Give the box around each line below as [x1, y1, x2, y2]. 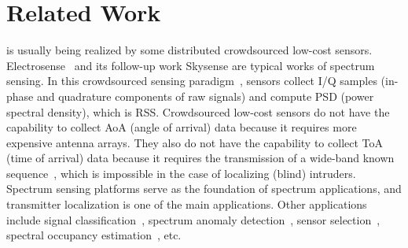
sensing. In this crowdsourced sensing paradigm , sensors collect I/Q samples [6, 72, 377, 89]
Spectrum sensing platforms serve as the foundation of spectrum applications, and [6, 180, 402, 197]
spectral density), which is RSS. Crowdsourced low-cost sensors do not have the [6, 103, 390, 120]
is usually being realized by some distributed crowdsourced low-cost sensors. [6, 42, 373, 58]
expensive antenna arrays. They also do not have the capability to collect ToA [6, 134, 384, 150]
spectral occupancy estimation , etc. [6, 227, 182, 243]
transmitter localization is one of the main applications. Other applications [6, 196, 367, 213]
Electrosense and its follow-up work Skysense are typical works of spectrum [6, 57, 375, 73]
